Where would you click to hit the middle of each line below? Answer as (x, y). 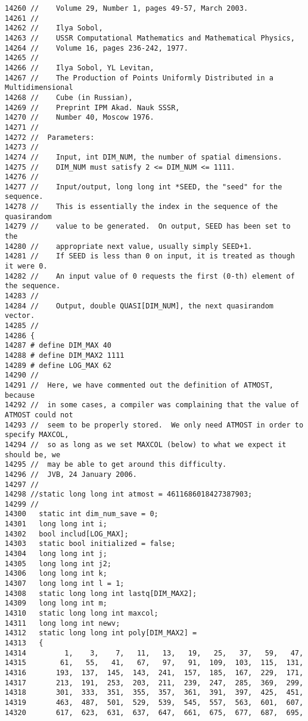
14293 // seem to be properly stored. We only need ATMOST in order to (154, 425)
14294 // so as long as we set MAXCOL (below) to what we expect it (146, 444)
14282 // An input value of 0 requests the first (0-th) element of (150, 276)
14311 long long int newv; (63, 623)
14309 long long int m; (56, 603)
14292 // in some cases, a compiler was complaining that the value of (152, 405)
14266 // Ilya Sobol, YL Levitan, (80, 68)
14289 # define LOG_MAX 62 (58, 365)
